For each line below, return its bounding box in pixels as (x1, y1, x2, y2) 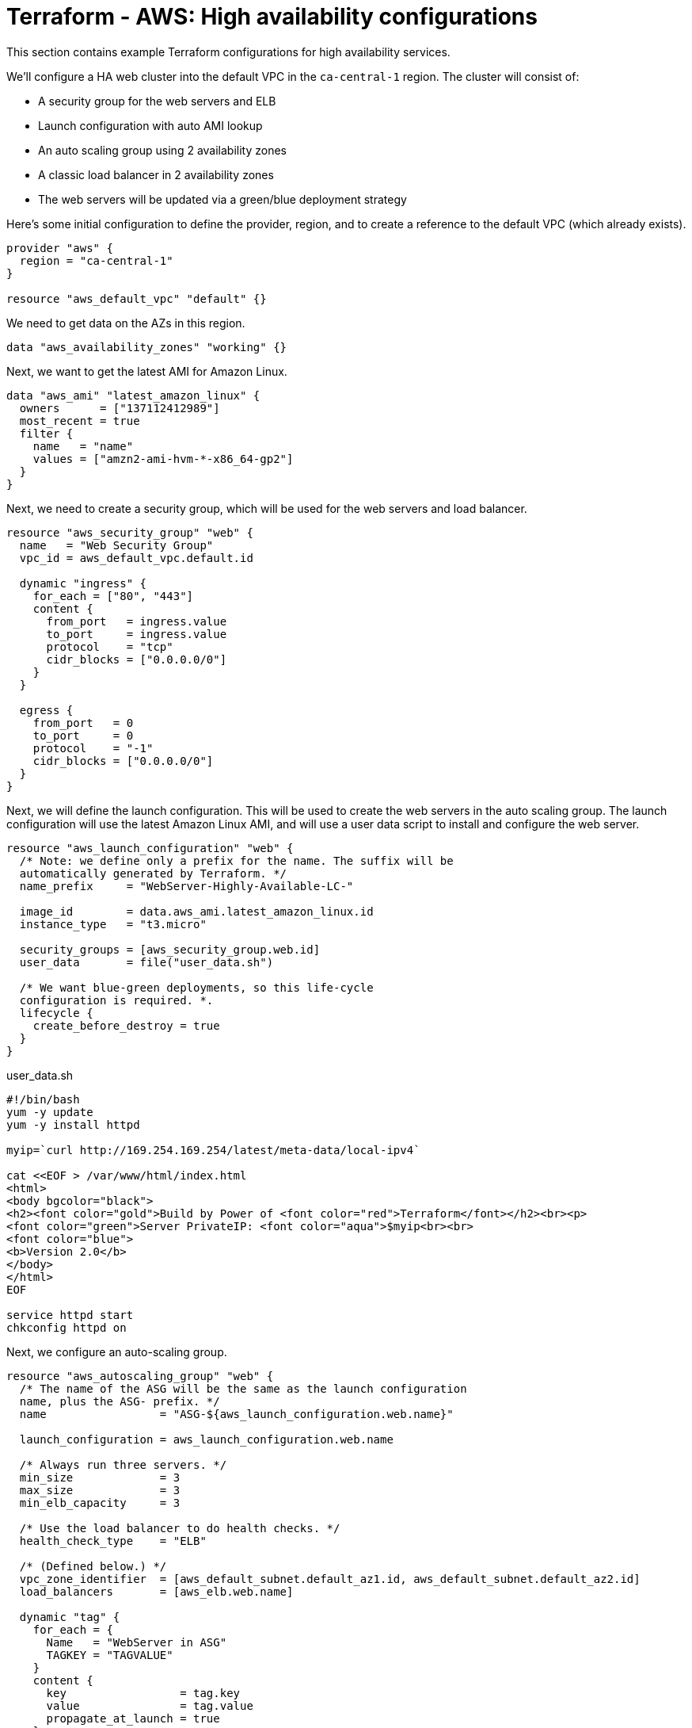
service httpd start (6, 1308, 134, 1321)
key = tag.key (46, 1686, 241, 1699)
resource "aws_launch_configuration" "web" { (6, 841, 294, 854)
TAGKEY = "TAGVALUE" (46, 1648, 173, 1661)
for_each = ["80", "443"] (32, 589, 194, 602)
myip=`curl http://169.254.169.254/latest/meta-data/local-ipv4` (6, 1143, 420, 1156)
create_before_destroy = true (32, 1019, 220, 1032)
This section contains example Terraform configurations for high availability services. (6, 44, 451, 59)
